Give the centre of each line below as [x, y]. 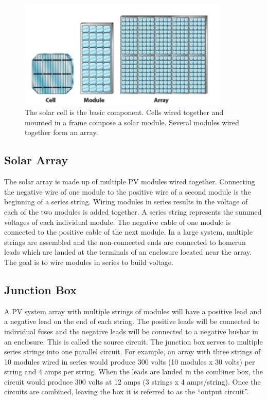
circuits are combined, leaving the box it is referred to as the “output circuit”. [127, 392]
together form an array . [61, 132]
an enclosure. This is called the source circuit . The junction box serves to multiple [133, 341]
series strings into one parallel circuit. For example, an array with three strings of [132, 351]
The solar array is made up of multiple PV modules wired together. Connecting [130, 182]
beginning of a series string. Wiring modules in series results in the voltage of [126, 202]
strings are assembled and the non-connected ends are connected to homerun [125, 242]
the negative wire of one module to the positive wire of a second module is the [128, 191]
